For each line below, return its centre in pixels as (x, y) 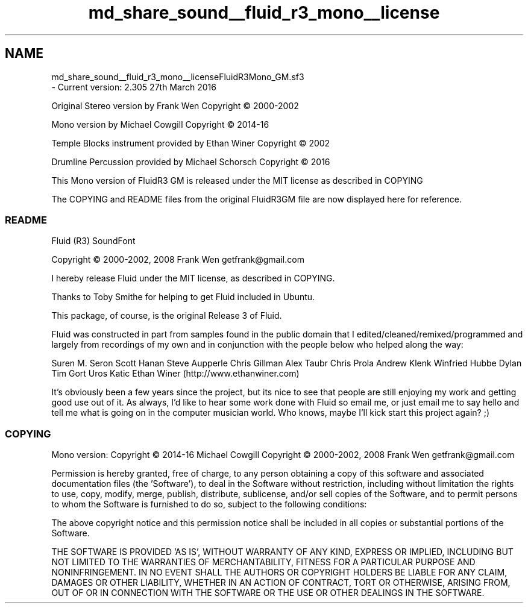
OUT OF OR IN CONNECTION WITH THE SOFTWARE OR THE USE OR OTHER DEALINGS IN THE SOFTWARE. (268, 593)
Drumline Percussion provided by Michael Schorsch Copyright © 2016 (191, 161)
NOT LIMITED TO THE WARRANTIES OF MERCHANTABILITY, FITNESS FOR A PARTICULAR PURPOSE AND (263, 562)
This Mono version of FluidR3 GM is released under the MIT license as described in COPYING (237, 180)
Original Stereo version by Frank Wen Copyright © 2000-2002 (175, 105)
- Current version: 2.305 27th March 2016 (134, 87)
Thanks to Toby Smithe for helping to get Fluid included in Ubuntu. (183, 297)
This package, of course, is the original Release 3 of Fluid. (167, 316)
